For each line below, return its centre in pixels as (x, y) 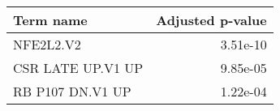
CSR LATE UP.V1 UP (78, 68)
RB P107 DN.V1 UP (72, 91)
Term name (50, 20)
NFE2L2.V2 (47, 44)
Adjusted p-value (211, 20)
